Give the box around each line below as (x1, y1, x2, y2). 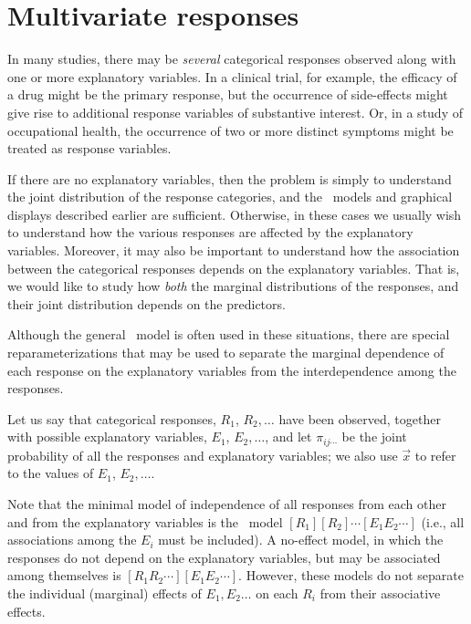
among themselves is (7, 566, 121, 585)
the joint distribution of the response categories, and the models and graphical (7, 187, 453, 206)
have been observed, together (278, 409, 441, 428)
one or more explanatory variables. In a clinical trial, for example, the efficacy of (7, 67, 457, 86)
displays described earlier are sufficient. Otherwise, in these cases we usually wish (7, 204, 462, 224)
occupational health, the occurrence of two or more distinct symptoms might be (7, 120, 454, 140)
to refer (414, 445, 456, 464)
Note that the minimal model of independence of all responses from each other (7, 494, 446, 514)
